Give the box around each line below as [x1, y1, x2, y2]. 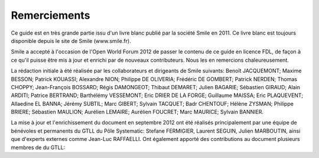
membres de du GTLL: [11, 144, 66, 151]
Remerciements [11, 9, 90, 22]
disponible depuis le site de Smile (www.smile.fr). [11, 37, 131, 44]
